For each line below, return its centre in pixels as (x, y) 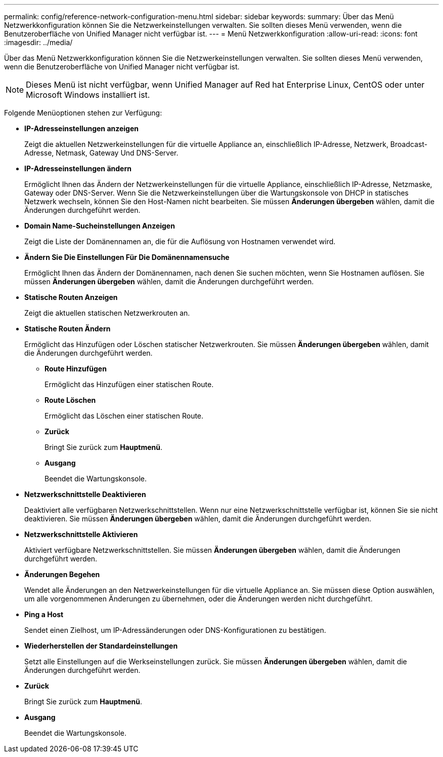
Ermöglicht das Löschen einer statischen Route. (124, 416)
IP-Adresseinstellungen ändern (78, 168)
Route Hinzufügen (76, 369)
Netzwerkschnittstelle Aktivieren (81, 534)
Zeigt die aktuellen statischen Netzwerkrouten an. (107, 313)
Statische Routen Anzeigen (71, 297)
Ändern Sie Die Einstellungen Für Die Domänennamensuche (127, 257)
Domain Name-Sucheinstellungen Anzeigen (100, 226)
